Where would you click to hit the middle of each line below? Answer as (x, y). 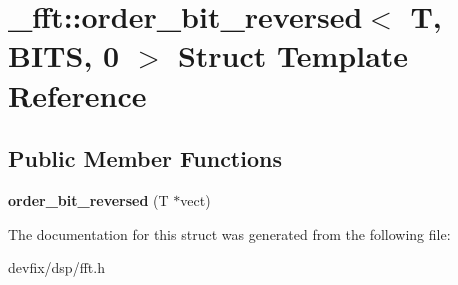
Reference (77, 94)
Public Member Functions (145, 158)
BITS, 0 (64, 55)
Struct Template (293, 55)
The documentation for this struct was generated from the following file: (229, 233)
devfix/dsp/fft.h (56, 267)
